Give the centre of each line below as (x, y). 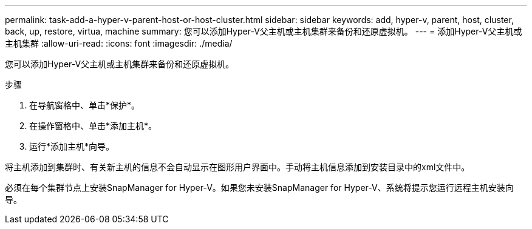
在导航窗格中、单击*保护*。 (85, 105)
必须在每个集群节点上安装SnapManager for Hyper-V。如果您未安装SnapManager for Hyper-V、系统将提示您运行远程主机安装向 (259, 188)
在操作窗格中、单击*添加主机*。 (93, 126)
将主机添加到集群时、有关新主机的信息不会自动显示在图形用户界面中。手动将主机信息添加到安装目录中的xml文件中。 (237, 167)
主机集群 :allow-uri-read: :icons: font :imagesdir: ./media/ (119, 43)
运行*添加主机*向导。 (72, 146)
